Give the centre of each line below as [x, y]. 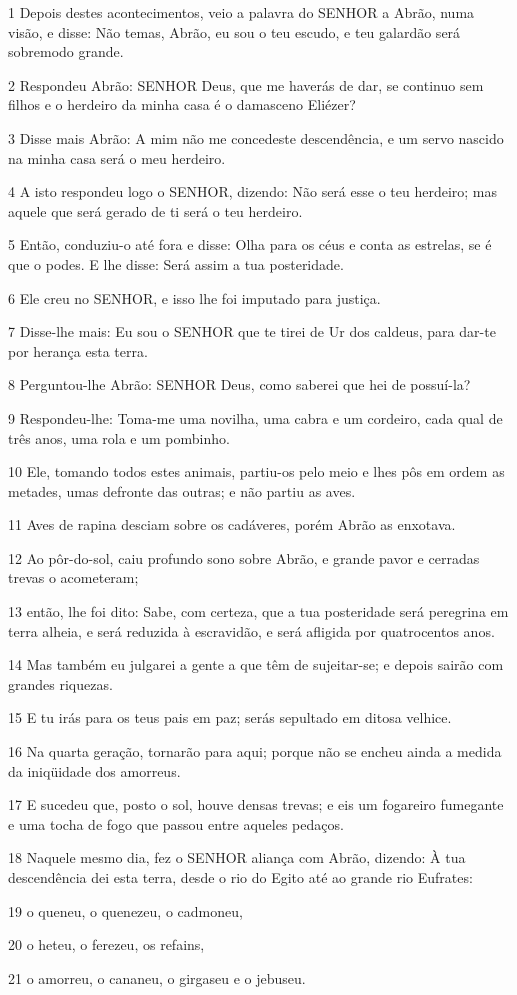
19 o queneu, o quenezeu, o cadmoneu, [125, 910]
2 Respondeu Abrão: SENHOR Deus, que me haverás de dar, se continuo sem [246, 84]
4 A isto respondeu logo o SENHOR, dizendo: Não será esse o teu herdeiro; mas [253, 191]
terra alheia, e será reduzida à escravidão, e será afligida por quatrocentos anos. [251, 630]
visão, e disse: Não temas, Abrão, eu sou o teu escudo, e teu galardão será [234, 31]
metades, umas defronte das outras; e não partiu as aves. [182, 490]
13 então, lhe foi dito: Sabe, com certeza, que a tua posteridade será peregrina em [258, 611]
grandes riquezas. [60, 683]
